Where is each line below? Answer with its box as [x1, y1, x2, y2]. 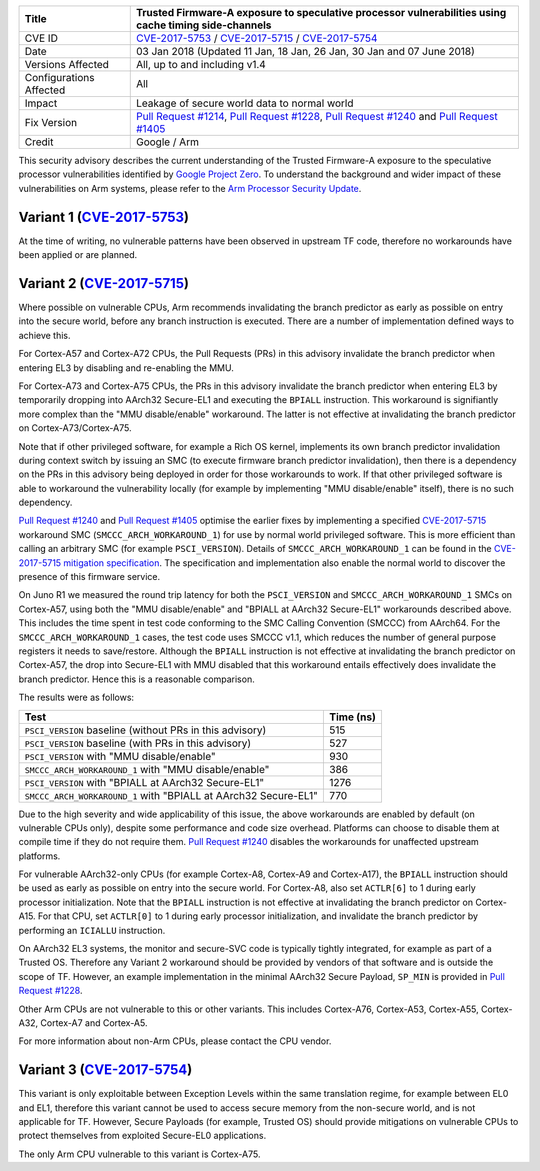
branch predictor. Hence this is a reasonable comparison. [18, 673, 255, 685]
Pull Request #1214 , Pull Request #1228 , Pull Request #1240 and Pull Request [135, 110, 499, 123]
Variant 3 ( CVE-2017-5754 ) [18, 1061, 193, 1079]
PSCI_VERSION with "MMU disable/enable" [24, 749, 216, 763]
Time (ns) [329, 710, 377, 724]
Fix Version [24, 116, 78, 129]
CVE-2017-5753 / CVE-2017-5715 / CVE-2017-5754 [135, 31, 378, 45]
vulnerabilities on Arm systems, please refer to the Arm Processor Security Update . [18, 182, 362, 194]
